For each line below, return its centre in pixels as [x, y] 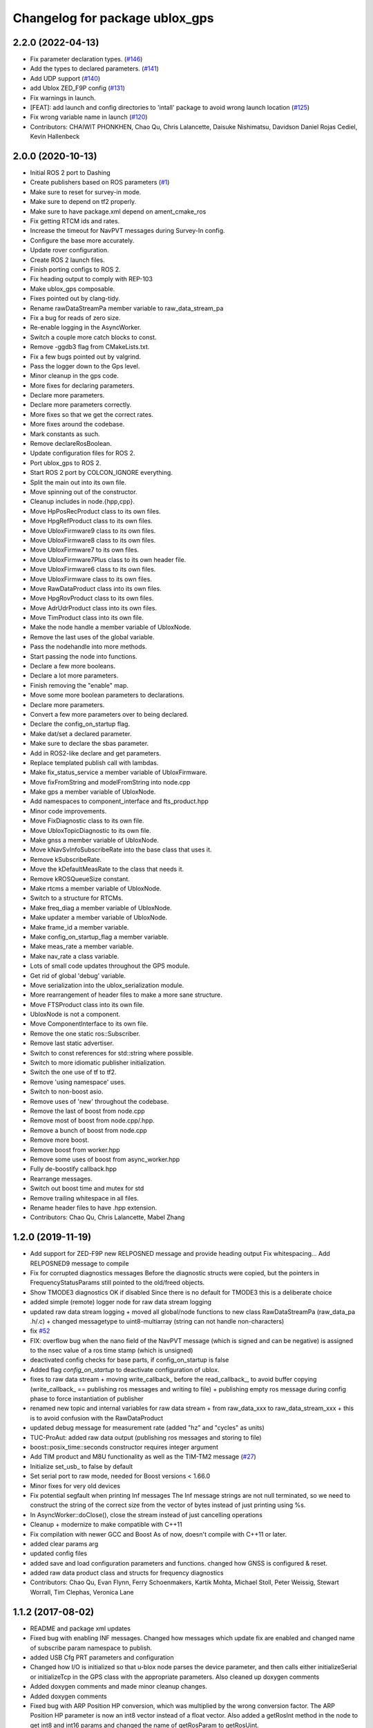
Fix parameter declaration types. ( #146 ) [86, 59]
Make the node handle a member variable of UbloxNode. [111, 627]
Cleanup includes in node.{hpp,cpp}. [82, 502]
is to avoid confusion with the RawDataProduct [97, 1418]
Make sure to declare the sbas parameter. [89, 744]
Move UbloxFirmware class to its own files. [91, 579]
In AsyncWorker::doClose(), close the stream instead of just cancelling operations [146, 1514]
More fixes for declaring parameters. [82, 385]
